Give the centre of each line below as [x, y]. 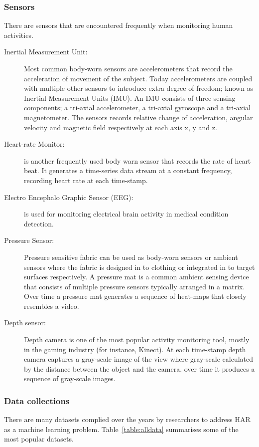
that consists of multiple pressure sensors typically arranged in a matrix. [134, 286]
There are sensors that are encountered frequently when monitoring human [119, 25]
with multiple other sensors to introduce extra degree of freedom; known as [139, 88]
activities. [19, 35]
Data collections [37, 400]
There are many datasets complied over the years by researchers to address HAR [127, 419]
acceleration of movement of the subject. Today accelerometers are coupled [138, 78]
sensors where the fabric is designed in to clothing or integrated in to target [139, 267]
